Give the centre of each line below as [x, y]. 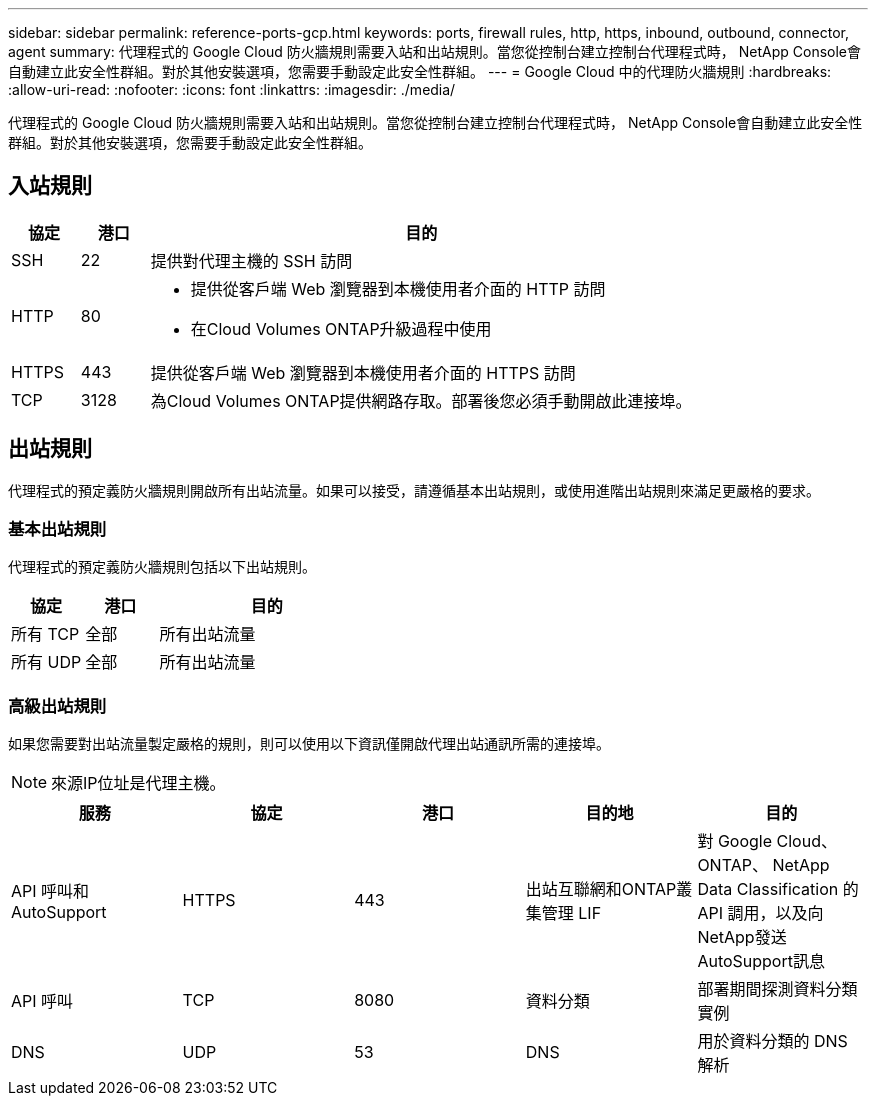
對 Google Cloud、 [767, 841]
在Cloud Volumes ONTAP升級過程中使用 [341, 328]
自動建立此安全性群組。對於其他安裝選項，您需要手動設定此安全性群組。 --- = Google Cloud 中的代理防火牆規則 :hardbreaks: [420, 71]
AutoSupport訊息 [761, 961]
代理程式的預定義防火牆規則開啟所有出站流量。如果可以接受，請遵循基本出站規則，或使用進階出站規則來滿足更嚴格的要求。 [414, 490]
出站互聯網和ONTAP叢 [609, 889]
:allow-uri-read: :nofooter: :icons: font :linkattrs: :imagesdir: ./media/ [232, 89]
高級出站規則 [57, 705]
